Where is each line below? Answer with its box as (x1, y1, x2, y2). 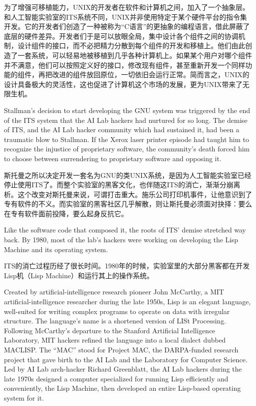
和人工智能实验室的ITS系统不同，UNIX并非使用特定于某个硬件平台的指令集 (4, 11, 247, 22)
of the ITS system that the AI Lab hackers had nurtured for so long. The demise (4, 115, 248, 125)
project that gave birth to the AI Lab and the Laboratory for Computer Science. (4, 354, 248, 364)
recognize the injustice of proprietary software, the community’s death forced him (4, 144, 250, 154)
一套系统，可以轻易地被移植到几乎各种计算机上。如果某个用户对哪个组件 (17, 50, 252, 60)
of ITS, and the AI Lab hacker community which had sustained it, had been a (4, 124, 239, 135)
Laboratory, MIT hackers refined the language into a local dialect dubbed (4, 335, 226, 345)
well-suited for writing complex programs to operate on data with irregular (4, 306, 230, 316)
